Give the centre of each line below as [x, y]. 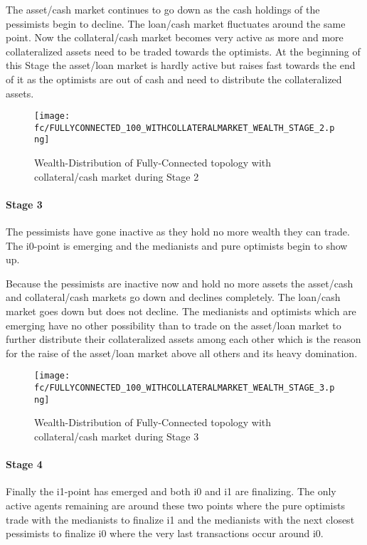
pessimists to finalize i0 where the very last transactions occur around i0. [165, 533]
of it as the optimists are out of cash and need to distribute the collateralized [174, 79]
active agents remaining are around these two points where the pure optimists [175, 505]
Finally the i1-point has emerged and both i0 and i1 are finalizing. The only [171, 491]
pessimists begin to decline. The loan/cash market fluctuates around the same [176, 23]
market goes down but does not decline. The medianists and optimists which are [181, 311]
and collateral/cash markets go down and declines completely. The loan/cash [173, 297]
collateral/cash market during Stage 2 [117, 176]
